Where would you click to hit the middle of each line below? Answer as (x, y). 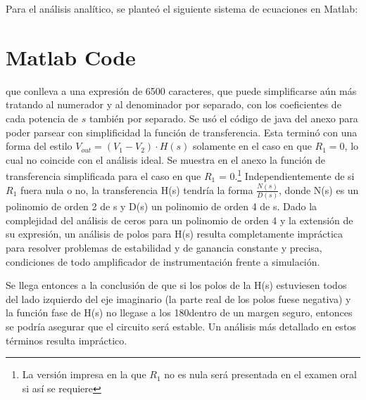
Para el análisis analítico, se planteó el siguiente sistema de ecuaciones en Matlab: (182, 8)
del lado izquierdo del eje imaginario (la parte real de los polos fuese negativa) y (178, 298)
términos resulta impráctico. (67, 340)
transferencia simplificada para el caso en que (103, 175)
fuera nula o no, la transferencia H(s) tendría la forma (137, 189)
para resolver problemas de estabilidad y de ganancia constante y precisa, (164, 247)
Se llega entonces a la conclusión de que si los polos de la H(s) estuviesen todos (176, 285)
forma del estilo (39, 146)
